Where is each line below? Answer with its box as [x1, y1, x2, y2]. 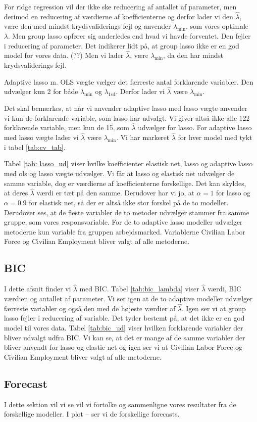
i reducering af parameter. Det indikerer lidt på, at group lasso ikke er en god [4, 40, 240, 50]
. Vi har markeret [116, 132, 170, 142]
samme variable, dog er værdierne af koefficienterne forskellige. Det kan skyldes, [4, 178, 246, 188]
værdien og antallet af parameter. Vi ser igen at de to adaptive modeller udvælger [4, 293, 253, 303]
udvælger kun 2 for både [4, 86, 78, 96]
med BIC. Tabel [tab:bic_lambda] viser [79, 283, 200, 294]
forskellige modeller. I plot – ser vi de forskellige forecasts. [4, 409, 180, 419]
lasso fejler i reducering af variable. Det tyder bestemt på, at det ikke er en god [4, 313, 245, 323]
